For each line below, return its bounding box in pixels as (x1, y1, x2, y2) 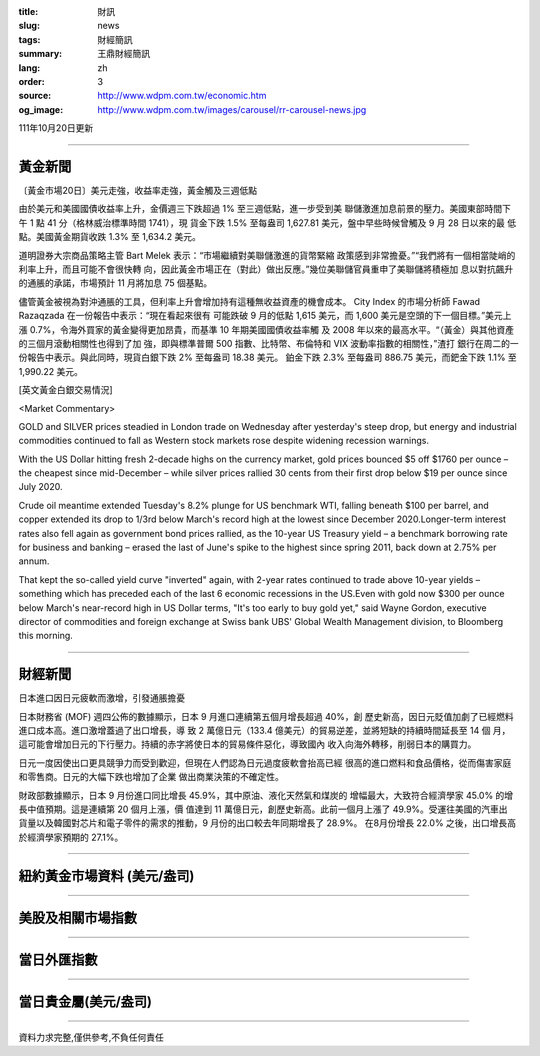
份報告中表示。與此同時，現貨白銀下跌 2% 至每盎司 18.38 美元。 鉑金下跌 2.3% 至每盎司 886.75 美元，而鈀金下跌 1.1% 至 (18, 351, 517, 364)
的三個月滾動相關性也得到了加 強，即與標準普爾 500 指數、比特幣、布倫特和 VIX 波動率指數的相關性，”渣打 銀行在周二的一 (18, 337, 519, 349)
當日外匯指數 (18, 951, 98, 968)
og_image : (18, 103, 64, 115)
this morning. (18, 630, 74, 642)
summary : (18, 48, 63, 60)
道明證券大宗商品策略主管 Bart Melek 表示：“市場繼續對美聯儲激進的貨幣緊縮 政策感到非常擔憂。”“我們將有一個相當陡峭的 (18, 249, 516, 261)
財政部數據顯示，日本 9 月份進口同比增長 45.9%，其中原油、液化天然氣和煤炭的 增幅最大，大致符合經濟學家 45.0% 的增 (18, 789, 514, 801)
